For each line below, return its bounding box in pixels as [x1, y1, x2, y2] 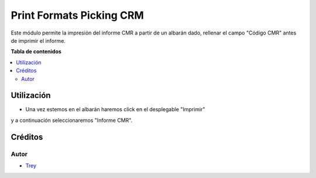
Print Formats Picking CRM [11, 9, 145, 22]
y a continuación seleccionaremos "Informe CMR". [11, 117, 133, 124]
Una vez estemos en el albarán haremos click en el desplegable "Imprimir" [25, 106, 205, 113]
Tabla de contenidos [11, 48, 61, 55]
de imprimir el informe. [11, 37, 66, 44]
